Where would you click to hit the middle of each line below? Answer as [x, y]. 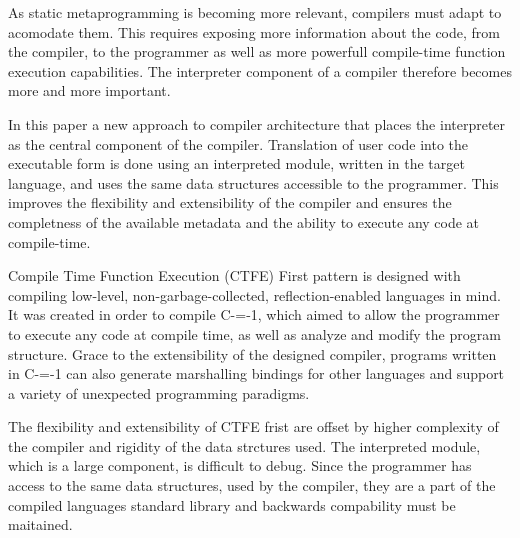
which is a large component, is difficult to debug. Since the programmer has [240, 465]
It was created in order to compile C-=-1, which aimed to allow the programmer [254, 314]
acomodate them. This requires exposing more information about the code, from [254, 31]
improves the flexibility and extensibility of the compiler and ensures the [230, 202]
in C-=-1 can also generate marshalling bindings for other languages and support [256, 373]
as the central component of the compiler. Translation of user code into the [238, 143]
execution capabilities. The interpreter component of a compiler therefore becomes [260, 70]
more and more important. [89, 90]
